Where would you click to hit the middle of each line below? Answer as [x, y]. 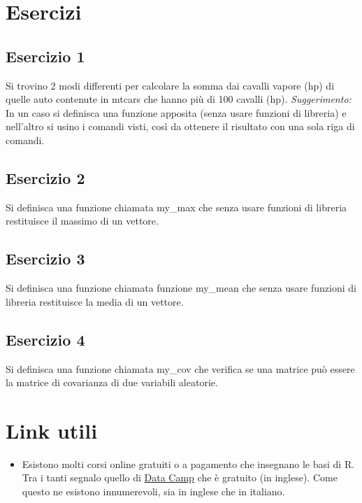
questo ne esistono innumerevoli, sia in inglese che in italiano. [153, 491]
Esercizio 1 [45, 56]
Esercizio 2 [45, 177]
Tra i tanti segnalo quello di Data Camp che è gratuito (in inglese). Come [180, 477]
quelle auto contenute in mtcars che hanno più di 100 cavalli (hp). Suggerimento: [179, 99]
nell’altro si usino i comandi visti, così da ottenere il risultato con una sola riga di [180, 126]
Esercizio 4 [45, 339]
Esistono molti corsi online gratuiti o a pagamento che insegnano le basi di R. [188, 463]
